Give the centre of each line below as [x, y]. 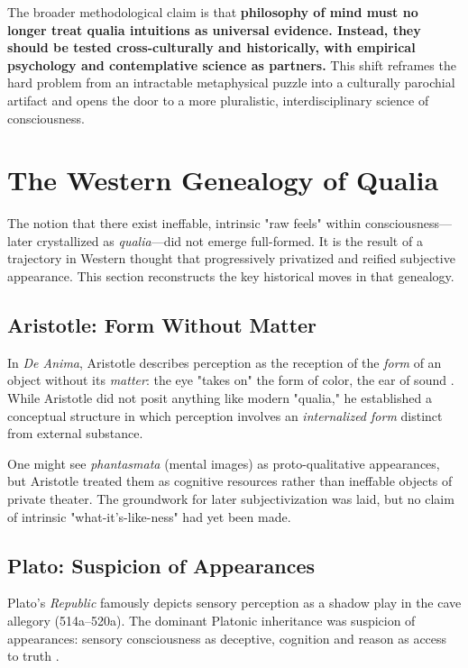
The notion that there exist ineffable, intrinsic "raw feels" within [184, 223]
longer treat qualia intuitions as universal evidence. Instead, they [214, 29]
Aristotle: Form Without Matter [162, 325]
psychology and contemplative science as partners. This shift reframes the [232, 64]
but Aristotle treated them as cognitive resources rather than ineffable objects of [230, 481]
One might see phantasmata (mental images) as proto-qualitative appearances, [224, 463]
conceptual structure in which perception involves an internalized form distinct [225, 415]
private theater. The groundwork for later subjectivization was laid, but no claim [231, 499]
